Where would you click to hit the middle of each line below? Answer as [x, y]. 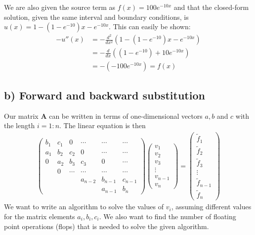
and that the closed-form [211, 7]
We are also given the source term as [60, 7]
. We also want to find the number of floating [168, 216]
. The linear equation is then [103, 125]
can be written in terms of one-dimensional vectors [126, 116]
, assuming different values [211, 207]
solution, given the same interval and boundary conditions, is [96, 17]
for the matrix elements [40, 216]
